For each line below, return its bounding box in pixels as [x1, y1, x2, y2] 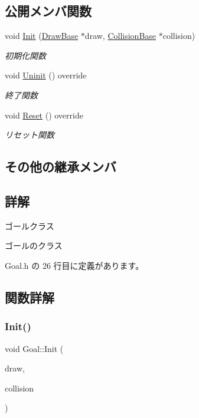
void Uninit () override [5, 69, 87, 81]
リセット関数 [5, 129, 54, 141]
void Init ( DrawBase [5, 29, 79, 42]
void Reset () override [5, 108, 83, 121]
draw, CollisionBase [84, 29, 156, 42]
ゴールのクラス [5, 239, 63, 252]
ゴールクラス [5, 219, 54, 232]
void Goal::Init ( [5, 342, 64, 354]
